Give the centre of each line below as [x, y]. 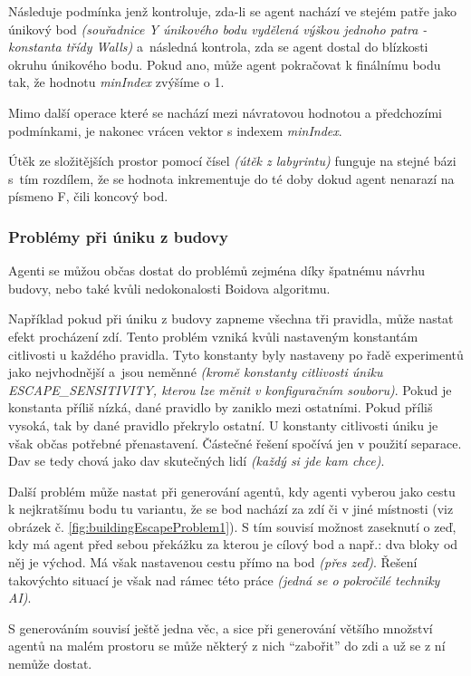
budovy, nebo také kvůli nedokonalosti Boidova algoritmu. [169, 288]
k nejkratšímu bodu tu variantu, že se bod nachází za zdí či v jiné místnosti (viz [231, 509]
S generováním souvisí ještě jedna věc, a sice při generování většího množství [221, 628]
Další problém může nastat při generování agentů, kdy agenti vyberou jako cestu [232, 491]
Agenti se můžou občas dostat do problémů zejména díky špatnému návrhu [217, 270]
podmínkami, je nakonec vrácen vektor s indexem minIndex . [175, 130]
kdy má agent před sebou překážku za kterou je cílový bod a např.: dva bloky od [233, 544]
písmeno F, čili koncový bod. [88, 196]
